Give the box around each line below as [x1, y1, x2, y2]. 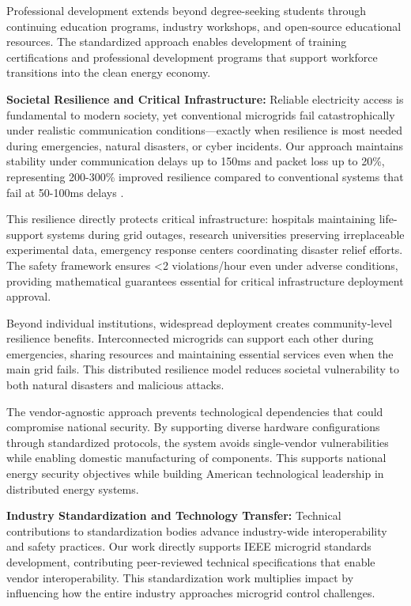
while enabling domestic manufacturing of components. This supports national [6, 449, 386, 466]
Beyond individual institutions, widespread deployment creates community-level [6, 314, 393, 331]
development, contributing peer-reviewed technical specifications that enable [6, 554, 375, 570]
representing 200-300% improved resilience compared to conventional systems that [6, 168, 404, 184]
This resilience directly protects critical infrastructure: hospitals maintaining [6, 210, 376, 227]
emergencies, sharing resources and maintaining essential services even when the [6, 345, 394, 362]
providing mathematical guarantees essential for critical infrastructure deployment [6, 272, 404, 289]
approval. [6, 288, 51, 305]
